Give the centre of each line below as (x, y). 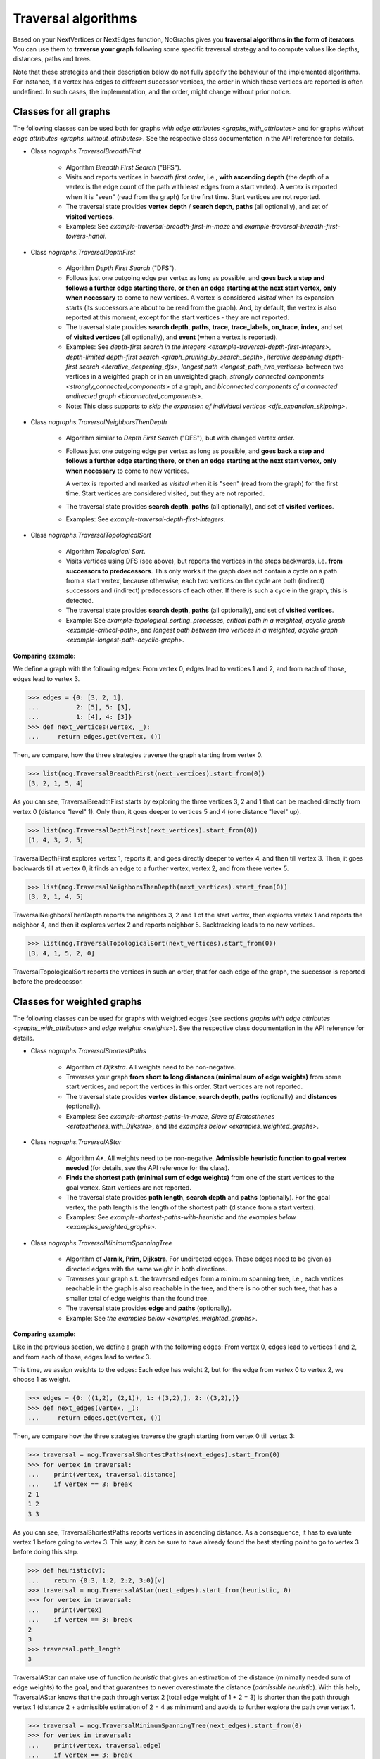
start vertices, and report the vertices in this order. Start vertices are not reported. (184, 1086)
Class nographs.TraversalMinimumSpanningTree (101, 1243)
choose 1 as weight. (42, 1380)
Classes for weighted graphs (77, 1002)
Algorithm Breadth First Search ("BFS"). (123, 167)
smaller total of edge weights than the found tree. (137, 1298)
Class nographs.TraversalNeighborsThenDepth (99, 421)
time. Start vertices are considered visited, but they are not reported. (165, 493)
